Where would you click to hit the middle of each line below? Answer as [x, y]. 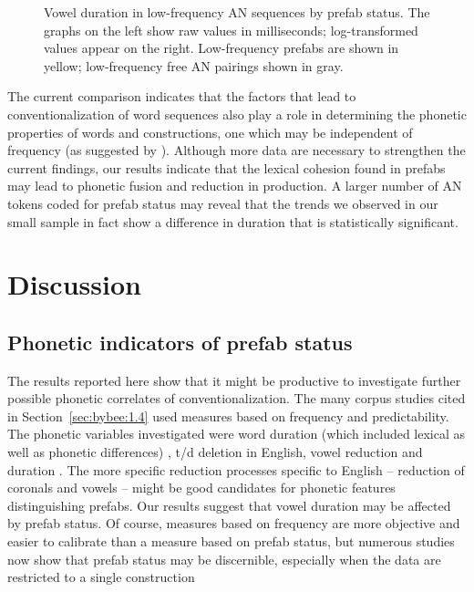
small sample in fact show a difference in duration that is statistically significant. [233, 221]
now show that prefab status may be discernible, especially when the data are [224, 559]
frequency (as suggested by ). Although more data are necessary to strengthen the [237, 150]
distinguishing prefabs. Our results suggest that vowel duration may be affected [229, 505]
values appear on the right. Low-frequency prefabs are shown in [222, 48]
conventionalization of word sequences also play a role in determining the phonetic [237, 114]
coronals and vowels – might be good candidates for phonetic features [201, 488]
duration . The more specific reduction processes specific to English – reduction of [236, 469]
